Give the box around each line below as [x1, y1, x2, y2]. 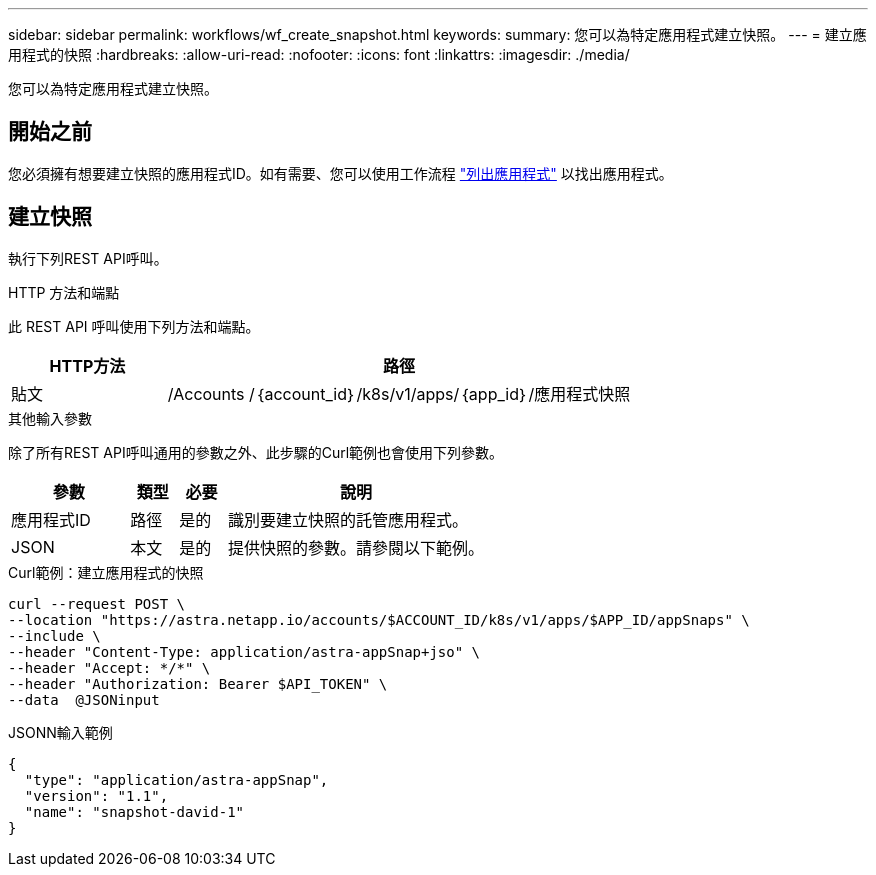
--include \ [8, 627, 101, 644]
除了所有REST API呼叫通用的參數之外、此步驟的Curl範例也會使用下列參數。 [8, 443, 504, 461]
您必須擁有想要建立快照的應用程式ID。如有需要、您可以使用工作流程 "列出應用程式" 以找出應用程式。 [8, 164, 673, 182]
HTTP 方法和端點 [8, 283, 120, 301]
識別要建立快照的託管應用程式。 [228, 509, 469, 530]
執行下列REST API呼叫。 [8, 249, 168, 267]
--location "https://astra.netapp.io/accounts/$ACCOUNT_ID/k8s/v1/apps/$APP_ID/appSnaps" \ [8, 611, 750, 628]
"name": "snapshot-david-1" [24, 803, 245, 820]
